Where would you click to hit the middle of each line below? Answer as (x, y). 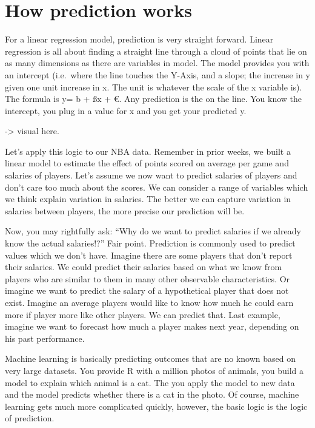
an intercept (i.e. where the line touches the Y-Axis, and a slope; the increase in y (157, 74)
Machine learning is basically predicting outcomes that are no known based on (150, 358)
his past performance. (45, 338)
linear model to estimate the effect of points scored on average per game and (147, 163)
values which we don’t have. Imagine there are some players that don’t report (149, 255)
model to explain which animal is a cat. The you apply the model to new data (150, 382)
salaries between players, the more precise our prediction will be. (125, 210)
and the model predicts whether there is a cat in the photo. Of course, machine (152, 394)
